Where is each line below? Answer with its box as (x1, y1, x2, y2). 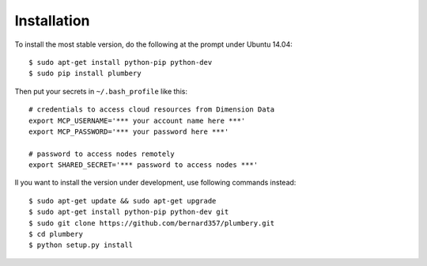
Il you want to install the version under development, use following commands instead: (14, 178, 297, 188)
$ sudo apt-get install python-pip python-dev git (28, 207, 229, 217)
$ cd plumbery (28, 230, 83, 239)
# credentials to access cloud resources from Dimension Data (28, 105, 275, 114)
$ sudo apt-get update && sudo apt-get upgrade (28, 196, 217, 205)
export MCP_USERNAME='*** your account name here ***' (28, 116, 246, 125)
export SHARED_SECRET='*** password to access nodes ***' (28, 161, 259, 169)
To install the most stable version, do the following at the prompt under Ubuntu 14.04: (14, 40, 293, 49)
